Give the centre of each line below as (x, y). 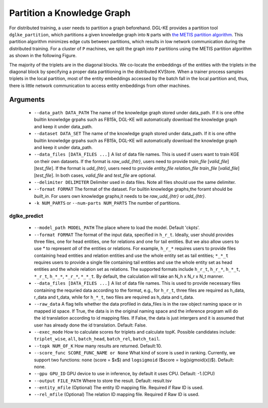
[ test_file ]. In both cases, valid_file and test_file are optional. (95, 175)
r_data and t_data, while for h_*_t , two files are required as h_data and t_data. (114, 297)
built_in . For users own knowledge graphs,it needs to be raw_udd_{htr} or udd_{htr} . (120, 196)
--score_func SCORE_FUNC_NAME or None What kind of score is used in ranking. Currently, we (135, 353)
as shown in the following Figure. (43, 56)
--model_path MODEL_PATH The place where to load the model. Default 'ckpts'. (117, 228)
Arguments (27, 100)
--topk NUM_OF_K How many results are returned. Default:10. (98, 346)
